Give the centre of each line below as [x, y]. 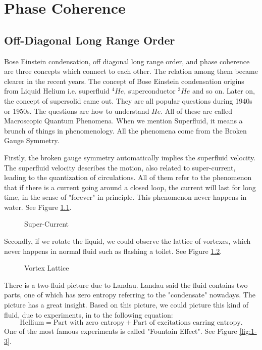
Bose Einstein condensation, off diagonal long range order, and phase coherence [127, 61]
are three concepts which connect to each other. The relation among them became [131, 71]
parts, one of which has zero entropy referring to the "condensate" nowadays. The [130, 295]
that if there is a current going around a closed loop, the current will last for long [130, 187]
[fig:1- [248, 331]
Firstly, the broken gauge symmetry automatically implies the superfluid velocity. [130, 157]
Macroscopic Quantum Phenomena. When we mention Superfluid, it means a [123, 121]
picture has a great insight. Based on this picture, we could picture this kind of [126, 305]
